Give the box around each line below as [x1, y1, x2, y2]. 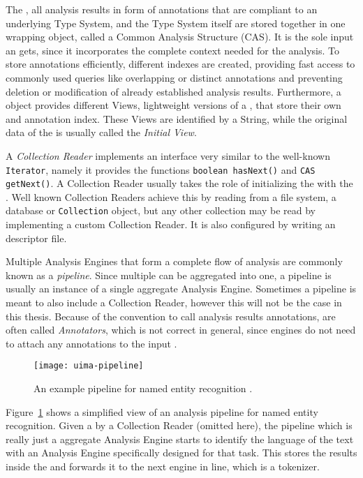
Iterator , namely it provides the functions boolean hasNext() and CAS [6, 162, 316, 177]
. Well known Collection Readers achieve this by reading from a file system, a [6, 189, 336, 204]
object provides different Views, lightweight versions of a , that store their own [6, 98, 341, 112]
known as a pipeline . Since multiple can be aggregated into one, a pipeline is [6, 267, 332, 282]
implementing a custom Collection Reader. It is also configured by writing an [6, 217, 336, 232]
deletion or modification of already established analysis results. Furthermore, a [6, 84, 341, 98]
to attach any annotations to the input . [6, 336, 177, 350]
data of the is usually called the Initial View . [6, 125, 197, 140]
